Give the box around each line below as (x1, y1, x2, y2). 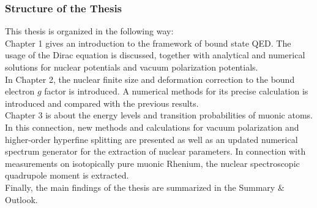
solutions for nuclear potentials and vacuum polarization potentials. (5, 61, 258, 73)
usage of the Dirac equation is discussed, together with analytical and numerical (5, 48, 305, 61)
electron (5, 85, 35, 98)
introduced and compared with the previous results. (5, 96, 199, 109)
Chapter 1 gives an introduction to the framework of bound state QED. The (5, 36, 291, 49)
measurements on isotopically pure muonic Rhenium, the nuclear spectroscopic (5, 156, 300, 169)
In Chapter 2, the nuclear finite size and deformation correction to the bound (5, 72, 295, 85)
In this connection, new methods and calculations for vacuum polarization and (5, 120, 299, 133)
